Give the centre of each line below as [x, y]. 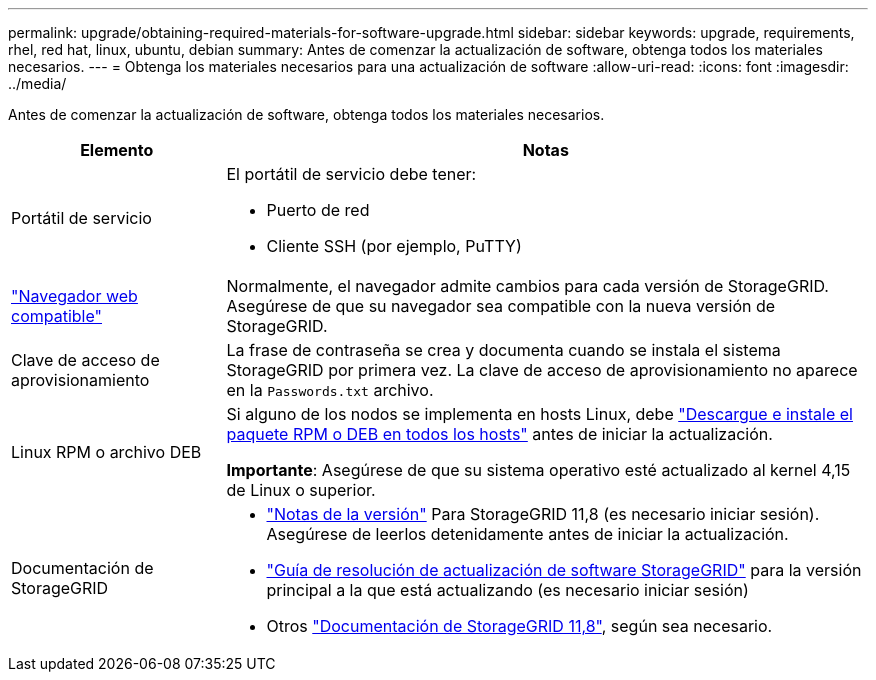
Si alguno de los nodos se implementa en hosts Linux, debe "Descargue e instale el [539, 414]
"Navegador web [74, 296]
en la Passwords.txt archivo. [330, 390]
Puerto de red [318, 210]
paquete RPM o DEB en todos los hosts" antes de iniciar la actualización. [499, 434]
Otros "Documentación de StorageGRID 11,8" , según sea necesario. [519, 626]
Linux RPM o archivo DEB [106, 452]
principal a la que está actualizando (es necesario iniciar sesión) [507, 590]
